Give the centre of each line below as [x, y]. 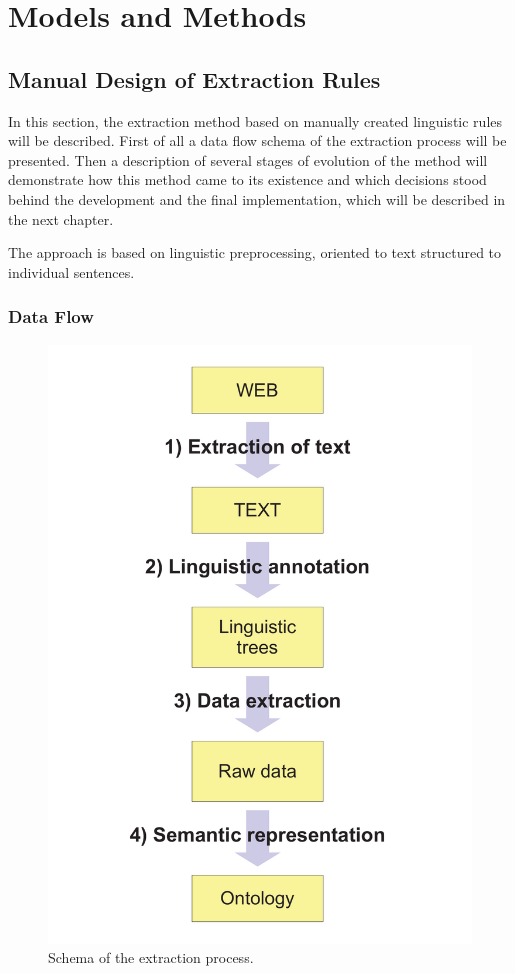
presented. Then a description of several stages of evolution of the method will [248, 159]
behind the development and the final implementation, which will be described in [257, 198]
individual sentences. [71, 271]
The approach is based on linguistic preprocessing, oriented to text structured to [255, 252]
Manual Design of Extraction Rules [194, 78]
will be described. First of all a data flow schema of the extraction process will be [257, 140]
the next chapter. [61, 218]
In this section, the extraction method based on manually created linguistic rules [255, 120]
